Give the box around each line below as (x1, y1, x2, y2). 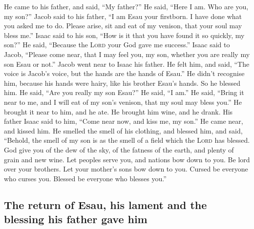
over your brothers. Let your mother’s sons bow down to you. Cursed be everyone (4, 164, 248, 174)
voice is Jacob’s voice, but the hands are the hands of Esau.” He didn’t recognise (4, 68, 245, 78)
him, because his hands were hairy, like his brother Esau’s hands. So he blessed (4, 77, 241, 88)
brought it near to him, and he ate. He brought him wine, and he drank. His (4, 106, 233, 116)
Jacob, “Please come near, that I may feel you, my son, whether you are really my (4, 49, 250, 59)
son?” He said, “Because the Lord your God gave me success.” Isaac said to (4, 39, 230, 50)
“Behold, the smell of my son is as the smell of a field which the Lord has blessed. (4, 135, 250, 145)
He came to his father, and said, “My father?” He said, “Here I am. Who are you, (4, 1, 249, 11)
